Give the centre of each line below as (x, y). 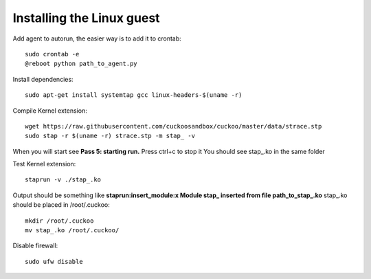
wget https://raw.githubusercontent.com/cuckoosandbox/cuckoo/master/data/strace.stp (173, 126)
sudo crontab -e (52, 54)
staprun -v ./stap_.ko (63, 180)
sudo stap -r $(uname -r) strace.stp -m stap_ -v (110, 136)
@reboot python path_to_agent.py (81, 64)
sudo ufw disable (54, 261)
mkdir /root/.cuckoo (59, 221)
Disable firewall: (35, 246)
